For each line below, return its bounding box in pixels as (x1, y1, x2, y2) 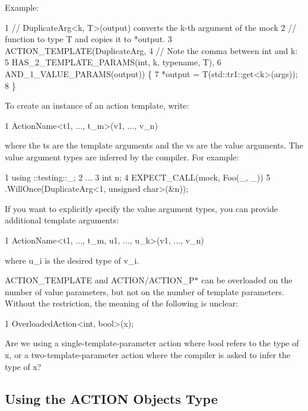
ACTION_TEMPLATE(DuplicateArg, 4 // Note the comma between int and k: (5, 44, 298, 56)
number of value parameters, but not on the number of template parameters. (5, 285, 284, 298)
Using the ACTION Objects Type (5, 389, 218, 407)
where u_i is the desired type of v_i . (5, 254, 139, 266)
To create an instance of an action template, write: (5, 99, 189, 112)
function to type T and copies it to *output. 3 (5, 33, 172, 45)
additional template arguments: (5, 214, 119, 226)
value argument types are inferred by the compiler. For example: (5, 150, 239, 163)
